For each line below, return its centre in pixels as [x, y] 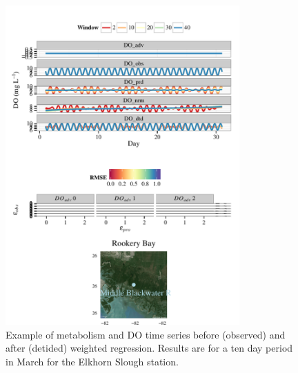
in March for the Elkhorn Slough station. [92, 361]
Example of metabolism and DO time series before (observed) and [146, 334]
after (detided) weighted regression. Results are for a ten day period [149, 348]
